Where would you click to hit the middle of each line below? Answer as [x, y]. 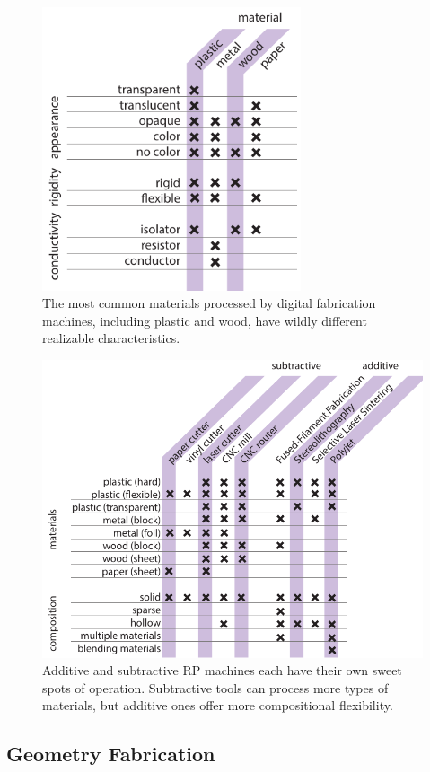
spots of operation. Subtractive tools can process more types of [215, 687]
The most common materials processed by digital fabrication [209, 303]
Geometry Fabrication [111, 754]
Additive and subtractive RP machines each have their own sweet [222, 670]
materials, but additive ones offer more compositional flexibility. [218, 705]
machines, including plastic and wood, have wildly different [205, 320]
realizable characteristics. [111, 338]
